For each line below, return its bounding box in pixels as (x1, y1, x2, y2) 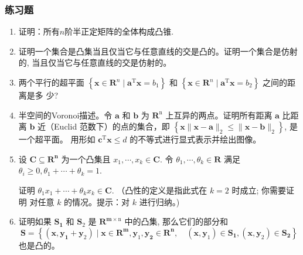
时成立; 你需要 (231, 183, 287, 196)
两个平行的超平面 (18, 76, 84, 88)
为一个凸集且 (61, 152, 111, 165)
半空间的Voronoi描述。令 (18, 108, 113, 121)
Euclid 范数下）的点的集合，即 (54, 120, 170, 132)
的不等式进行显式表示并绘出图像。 (130, 133, 261, 145)
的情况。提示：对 (64, 195, 130, 208)
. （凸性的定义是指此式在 (111, 183, 207, 196)
